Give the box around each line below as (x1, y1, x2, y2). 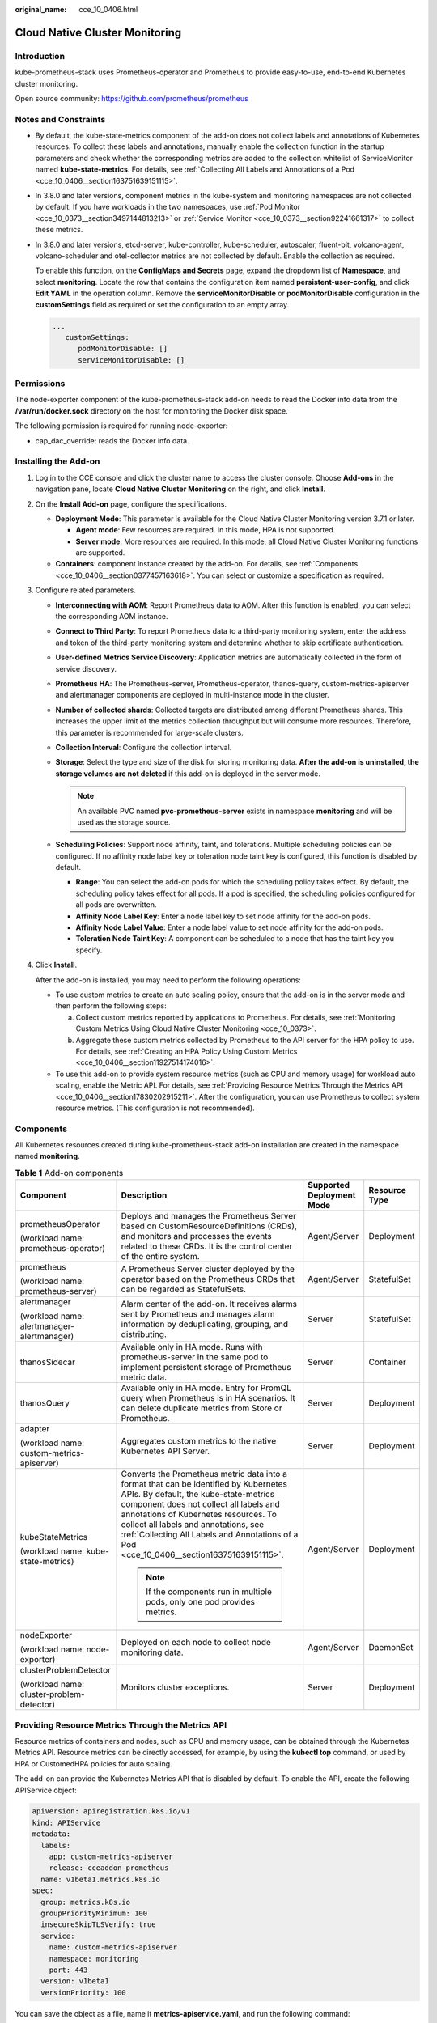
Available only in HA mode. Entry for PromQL (121, 1382, 291, 1393)
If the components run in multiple (146, 1586, 273, 1597)
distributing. (121, 1329, 168, 1340)
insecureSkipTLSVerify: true (40, 1920, 157, 1929)
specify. (75, 945, 103, 955)
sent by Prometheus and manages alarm (121, 1308, 275, 1320)
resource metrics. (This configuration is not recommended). (55, 1103, 255, 1113)
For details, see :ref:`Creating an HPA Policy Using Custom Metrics (75, 1046, 298, 1056)
